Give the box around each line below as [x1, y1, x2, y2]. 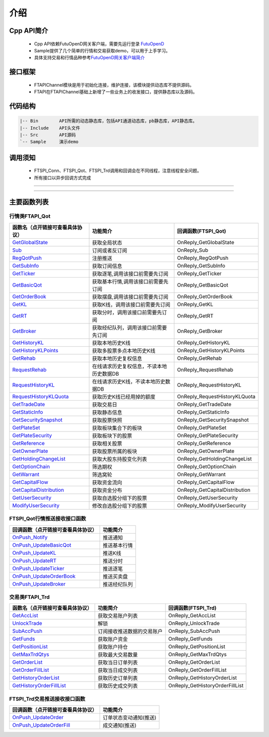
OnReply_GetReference [177, 440, 231, 446]
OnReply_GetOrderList [168, 659, 220, 666]
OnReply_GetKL [177, 300, 214, 307]
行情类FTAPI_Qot [9, 213, 51, 220]
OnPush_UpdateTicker [12, 565, 65, 572]
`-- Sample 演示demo [19, 139, 79, 145]
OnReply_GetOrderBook [177, 293, 233, 300]
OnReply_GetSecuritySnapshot [177, 416, 249, 423]
